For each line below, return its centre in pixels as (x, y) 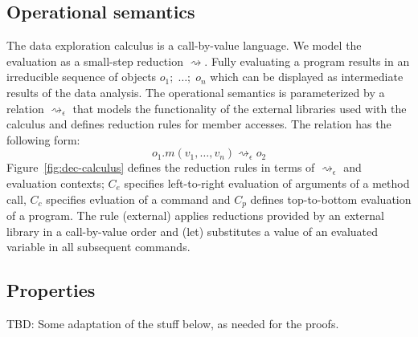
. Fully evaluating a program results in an (307, 61)
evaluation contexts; (55, 183)
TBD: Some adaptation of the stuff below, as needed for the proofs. (173, 323)
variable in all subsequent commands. (98, 247)
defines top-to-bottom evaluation (331, 199)
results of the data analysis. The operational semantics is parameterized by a (196, 92)
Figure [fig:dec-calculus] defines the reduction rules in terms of (161, 167)
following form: (43, 139)
